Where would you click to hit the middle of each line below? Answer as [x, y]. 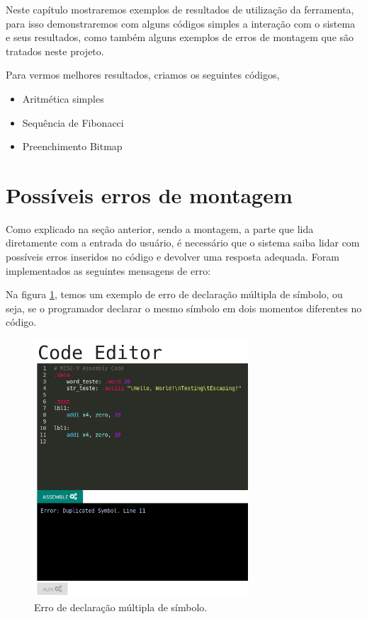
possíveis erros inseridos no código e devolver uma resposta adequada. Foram [173, 257]
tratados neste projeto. [55, 51]
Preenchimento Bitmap [72, 146]
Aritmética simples [63, 98]
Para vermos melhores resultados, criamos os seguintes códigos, [143, 75]
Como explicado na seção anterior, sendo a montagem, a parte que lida [160, 228]
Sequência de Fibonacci [73, 122]
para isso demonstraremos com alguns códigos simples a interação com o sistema [181, 23]
